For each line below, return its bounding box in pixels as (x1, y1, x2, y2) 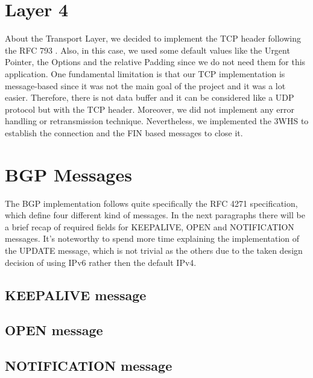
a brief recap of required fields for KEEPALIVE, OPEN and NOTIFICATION (5, 220, 294, 233)
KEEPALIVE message (5, 285, 147, 304)
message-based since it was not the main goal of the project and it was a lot (5, 79, 286, 92)
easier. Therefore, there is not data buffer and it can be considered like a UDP (5, 91, 294, 104)
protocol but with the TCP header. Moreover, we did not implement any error (5, 102, 294, 115)
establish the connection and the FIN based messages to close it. (5, 126, 243, 139)
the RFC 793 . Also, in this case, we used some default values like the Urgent (5, 43, 290, 56)
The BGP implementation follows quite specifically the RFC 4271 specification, (5, 197, 298, 209)
